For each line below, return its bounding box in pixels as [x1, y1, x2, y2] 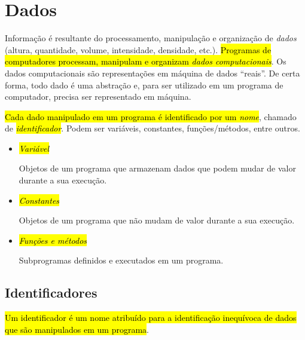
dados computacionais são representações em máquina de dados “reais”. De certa [5, 66, 300, 79]
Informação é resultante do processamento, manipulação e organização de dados [5, 32, 297, 44]
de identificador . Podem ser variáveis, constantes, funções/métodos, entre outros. [5, 122, 300, 134]
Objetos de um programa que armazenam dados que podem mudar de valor [19, 162, 296, 174]
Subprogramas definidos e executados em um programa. [19, 254, 224, 267]
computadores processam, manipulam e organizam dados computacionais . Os [5, 55, 286, 68]
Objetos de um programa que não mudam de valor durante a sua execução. [19, 214, 295, 226]
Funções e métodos [19, 234, 87, 246]
